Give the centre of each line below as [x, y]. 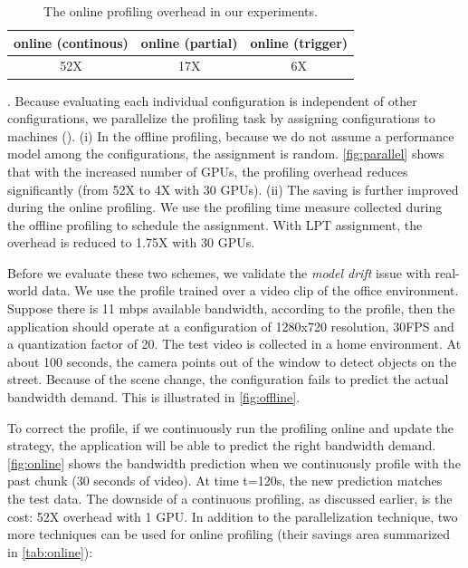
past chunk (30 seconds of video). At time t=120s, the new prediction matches [225, 481]
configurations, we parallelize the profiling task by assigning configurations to [221, 118]
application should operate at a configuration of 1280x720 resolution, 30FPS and [231, 326]
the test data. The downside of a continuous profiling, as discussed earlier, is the [230, 498]
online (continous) [71, 42]
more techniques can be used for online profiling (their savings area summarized [229, 534]
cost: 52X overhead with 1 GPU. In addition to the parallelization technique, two [233, 516]
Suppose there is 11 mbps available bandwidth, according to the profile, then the [231, 308]
